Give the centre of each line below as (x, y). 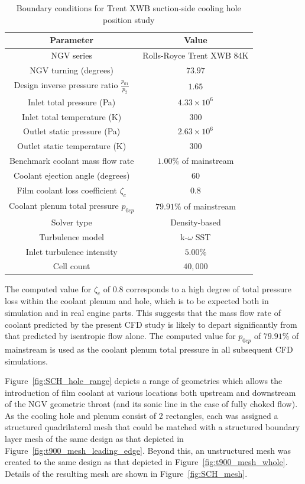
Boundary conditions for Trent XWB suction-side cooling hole (129, 8)
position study (129, 19)
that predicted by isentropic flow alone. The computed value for (120, 336)
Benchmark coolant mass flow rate (72, 161)
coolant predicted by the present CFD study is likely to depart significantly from (151, 324)
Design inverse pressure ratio (66, 84)
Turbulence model (72, 236)
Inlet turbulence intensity (72, 251)
